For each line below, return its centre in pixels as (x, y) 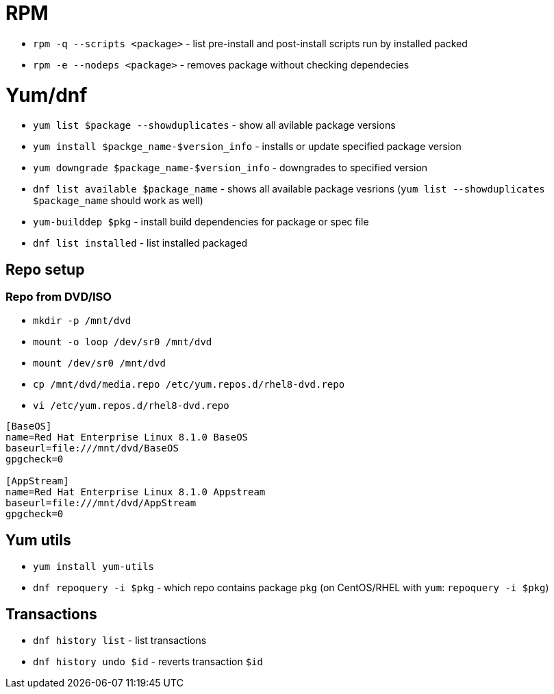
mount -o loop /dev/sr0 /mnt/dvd (123, 342)
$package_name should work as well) (118, 201)
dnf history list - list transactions (120, 641)
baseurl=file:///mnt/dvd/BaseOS (92, 448)
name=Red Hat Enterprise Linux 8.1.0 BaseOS (127, 437)
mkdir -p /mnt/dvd (82, 321)
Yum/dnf (47, 95)
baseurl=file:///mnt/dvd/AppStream (101, 503)
